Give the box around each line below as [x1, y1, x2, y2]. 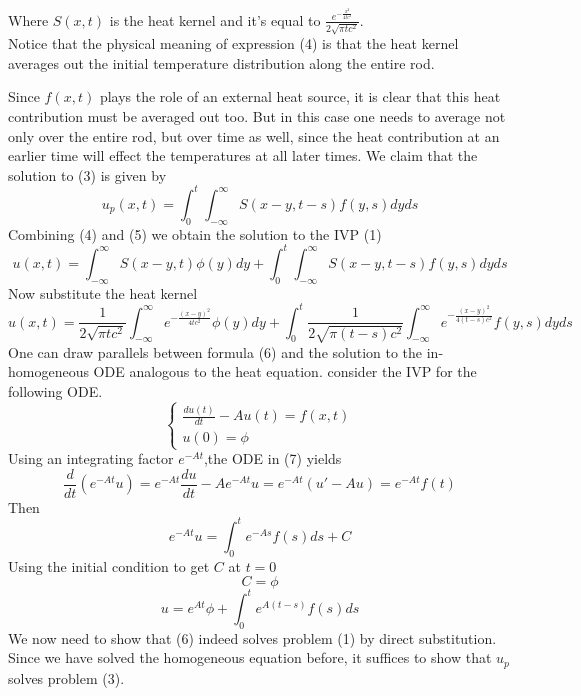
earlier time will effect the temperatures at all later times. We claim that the [8, 145, 478, 166]
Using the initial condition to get [8, 555, 210, 576]
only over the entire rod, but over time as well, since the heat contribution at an [8, 125, 500, 146]
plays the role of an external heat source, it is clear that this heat [99, 86, 501, 107]
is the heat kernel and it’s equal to [109, 9, 321, 30]
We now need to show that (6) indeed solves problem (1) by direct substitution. [8, 627, 497, 648]
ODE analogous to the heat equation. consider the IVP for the [93, 361, 477, 382]
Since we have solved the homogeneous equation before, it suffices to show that [8, 647, 492, 668]
